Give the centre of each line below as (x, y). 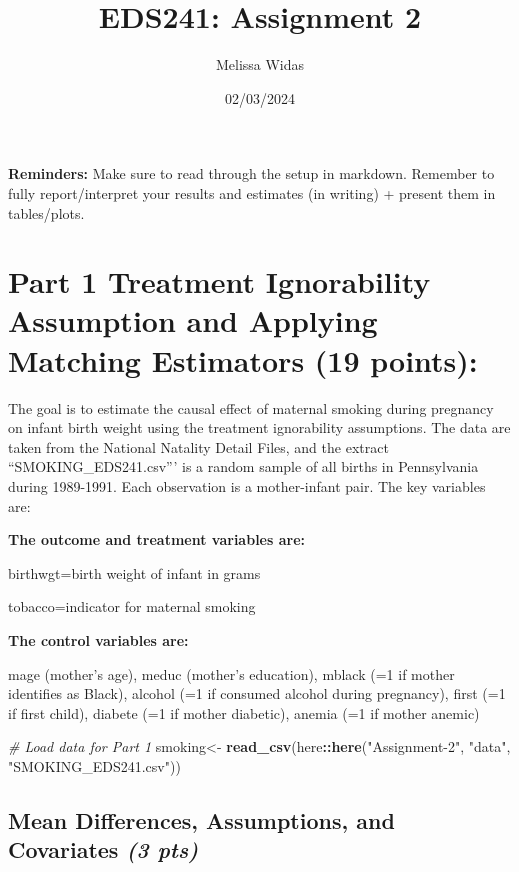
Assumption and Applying (193, 320)
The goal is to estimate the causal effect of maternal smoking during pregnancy (251, 407)
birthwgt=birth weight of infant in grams (134, 572)
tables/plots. (46, 212)
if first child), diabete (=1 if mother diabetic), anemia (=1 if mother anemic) (244, 712)
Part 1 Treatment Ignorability (219, 281)
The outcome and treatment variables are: (157, 539)
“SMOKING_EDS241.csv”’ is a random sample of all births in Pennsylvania (243, 466)
